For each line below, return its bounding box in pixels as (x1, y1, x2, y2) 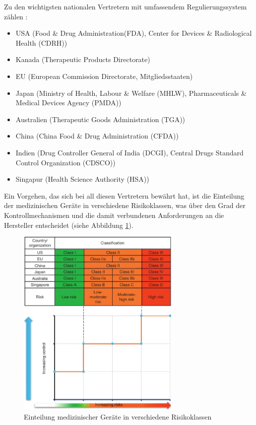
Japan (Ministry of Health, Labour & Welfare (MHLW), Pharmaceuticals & (15, 87, 247, 98)
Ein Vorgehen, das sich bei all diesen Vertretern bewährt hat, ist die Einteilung (4, 190, 245, 201)
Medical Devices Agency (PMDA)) (15, 97, 122, 108)
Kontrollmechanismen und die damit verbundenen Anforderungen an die (4, 210, 224, 220)
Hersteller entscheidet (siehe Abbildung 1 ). (4, 219, 133, 230)
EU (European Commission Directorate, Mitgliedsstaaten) (15, 71, 193, 81)
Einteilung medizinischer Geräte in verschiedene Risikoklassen (24, 411, 212, 422)
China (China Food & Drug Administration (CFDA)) (15, 131, 179, 141)
